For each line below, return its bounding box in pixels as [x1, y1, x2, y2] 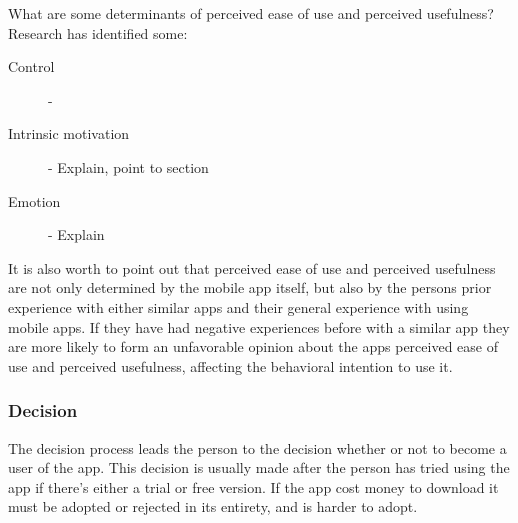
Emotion [8, 190, 61, 211]
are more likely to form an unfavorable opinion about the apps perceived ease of [8, 336, 498, 357]
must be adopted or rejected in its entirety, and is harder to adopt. [8, 496, 418, 517]
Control [8, 56, 55, 77]
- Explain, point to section [48, 156, 209, 177]
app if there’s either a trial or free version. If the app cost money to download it [8, 476, 499, 497]
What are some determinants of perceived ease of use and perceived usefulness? [8, 3, 494, 23]
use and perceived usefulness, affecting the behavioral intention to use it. [8, 355, 453, 376]
